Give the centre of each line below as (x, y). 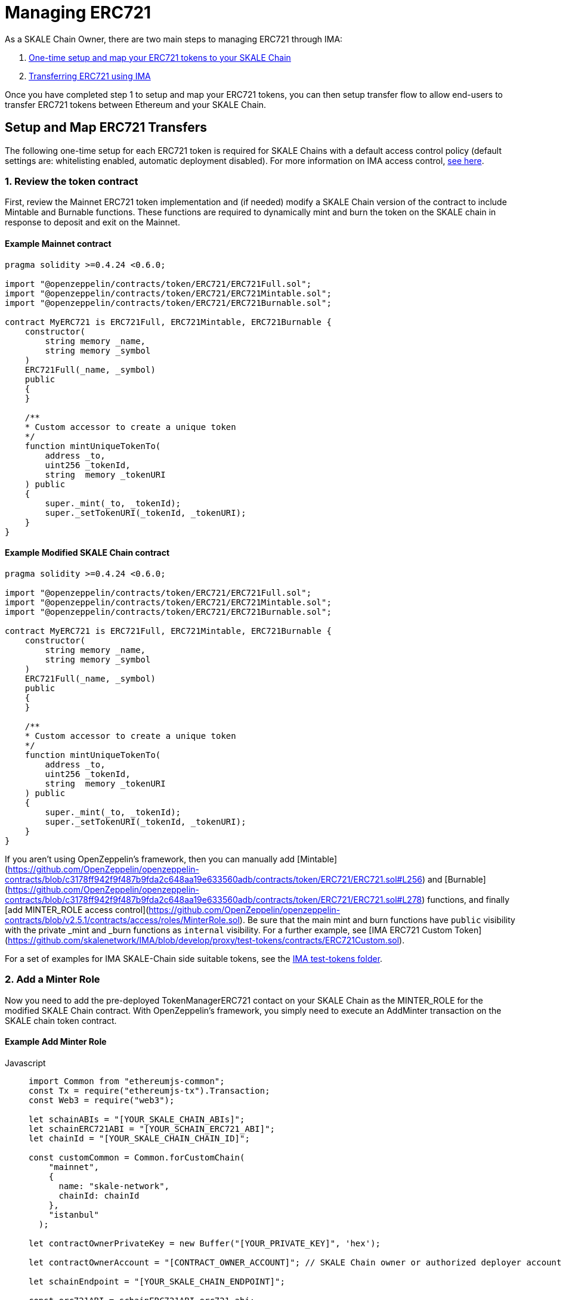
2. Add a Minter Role (52, 979)
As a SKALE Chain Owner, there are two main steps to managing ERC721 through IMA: (174, 39)
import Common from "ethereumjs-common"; (127, 1081)
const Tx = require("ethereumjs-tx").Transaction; (149, 1090)
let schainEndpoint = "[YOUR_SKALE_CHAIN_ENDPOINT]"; (157, 1281)
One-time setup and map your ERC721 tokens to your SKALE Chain (160, 57)
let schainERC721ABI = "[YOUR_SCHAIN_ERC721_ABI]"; (152, 1129)
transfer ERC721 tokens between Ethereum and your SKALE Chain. (136, 104)
